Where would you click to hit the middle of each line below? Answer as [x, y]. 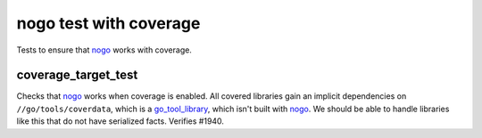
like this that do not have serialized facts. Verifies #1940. [120, 121]
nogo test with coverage [108, 23]
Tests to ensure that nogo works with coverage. [104, 50]
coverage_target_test [77, 75]
